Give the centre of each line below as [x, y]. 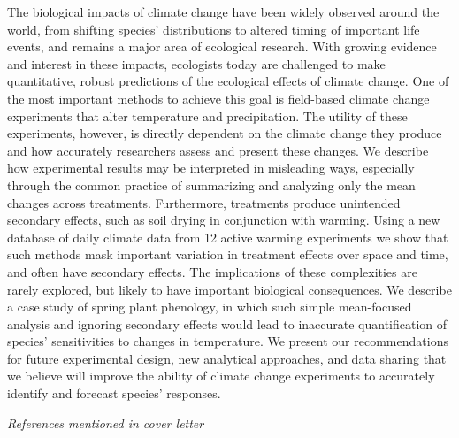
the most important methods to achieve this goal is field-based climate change [218, 98]
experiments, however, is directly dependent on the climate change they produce [225, 133]
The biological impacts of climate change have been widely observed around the [223, 12]
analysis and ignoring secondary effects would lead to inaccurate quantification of [227, 323]
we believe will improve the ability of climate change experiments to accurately [221, 376]
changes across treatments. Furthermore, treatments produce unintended [204, 202]
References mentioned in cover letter [106, 423]
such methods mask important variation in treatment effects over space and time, [228, 254]
